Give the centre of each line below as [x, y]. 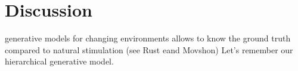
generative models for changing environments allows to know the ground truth [148, 38]
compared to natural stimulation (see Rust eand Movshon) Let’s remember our [149, 49]
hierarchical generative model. [59, 61]
